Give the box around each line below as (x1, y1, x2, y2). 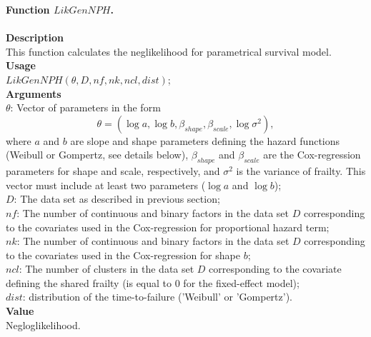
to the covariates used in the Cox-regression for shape (6, 247, 240, 262)
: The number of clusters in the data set (19, 261, 194, 276)
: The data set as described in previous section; (14, 191, 220, 206)
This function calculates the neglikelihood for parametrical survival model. (6, 44, 332, 59)
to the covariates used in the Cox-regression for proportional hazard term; (6, 219, 330, 234)
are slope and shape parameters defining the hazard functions (70, 133, 340, 148)
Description (6, 30, 64, 45)
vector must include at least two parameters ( (6, 177, 206, 192)
